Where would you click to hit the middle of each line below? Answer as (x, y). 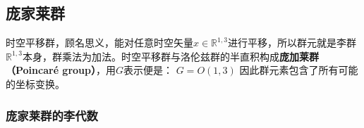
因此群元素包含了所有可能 (299, 70)
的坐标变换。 (35, 83)
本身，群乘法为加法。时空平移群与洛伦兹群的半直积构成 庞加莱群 (170, 56)
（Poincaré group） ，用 (61, 70)
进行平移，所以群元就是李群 (292, 43)
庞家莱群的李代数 (52, 115)
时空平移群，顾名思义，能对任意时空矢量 (99, 43)
